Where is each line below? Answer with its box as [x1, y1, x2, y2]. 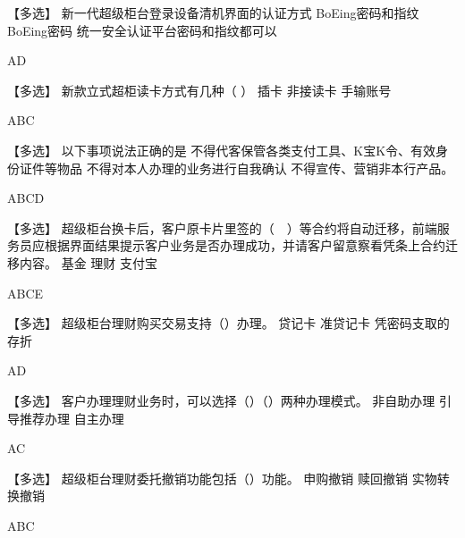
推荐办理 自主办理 [19, 408, 124, 427]
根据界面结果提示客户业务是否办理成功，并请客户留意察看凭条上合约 [44, 236, 445, 255]
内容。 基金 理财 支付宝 [19, 253, 158, 272]
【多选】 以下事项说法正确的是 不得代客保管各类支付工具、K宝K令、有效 [7, 140, 436, 159]
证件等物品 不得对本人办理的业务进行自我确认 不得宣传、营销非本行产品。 [19, 158, 454, 177]
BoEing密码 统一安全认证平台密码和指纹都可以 [7, 21, 277, 39]
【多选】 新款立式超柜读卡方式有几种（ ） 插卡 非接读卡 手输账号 [7, 80, 392, 99]
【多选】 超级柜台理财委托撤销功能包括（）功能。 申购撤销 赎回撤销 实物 [7, 468, 437, 487]
